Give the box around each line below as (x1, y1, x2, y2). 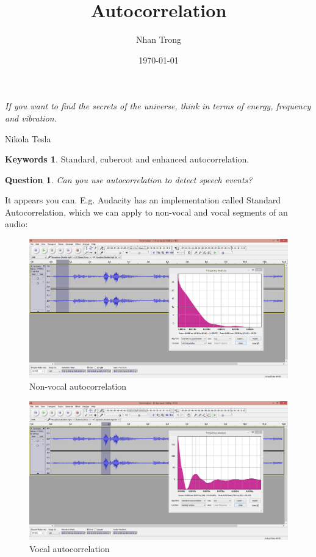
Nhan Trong (136, 33, 181, 46)
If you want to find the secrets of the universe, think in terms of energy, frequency (5, 100, 311, 112)
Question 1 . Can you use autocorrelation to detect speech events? (5, 173, 253, 186)
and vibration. (5, 111, 57, 124)
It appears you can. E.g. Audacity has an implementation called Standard (5, 194, 281, 206)
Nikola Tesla (5, 132, 51, 145)
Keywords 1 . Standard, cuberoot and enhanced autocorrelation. (5, 153, 250, 166)
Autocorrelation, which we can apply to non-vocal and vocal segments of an (5, 205, 288, 218)
